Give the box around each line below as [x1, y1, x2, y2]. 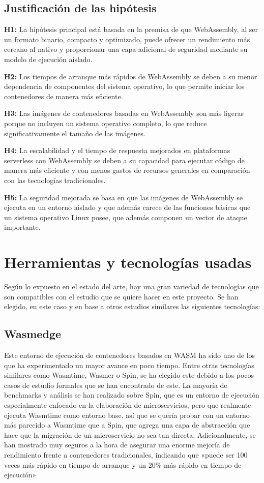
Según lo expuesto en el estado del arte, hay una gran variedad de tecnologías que [4, 281, 259, 292]
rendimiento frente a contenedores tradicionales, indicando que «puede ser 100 [4, 449, 248, 460]
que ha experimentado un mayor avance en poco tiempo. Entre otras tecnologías [4, 359, 254, 370]
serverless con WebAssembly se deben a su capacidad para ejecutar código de [4, 155, 245, 165]
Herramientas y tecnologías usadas [4, 252, 252, 273]
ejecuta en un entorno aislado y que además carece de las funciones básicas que [4, 202, 251, 213]
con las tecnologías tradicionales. [4, 174, 106, 185]
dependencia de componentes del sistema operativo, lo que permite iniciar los [4, 81, 245, 92]
